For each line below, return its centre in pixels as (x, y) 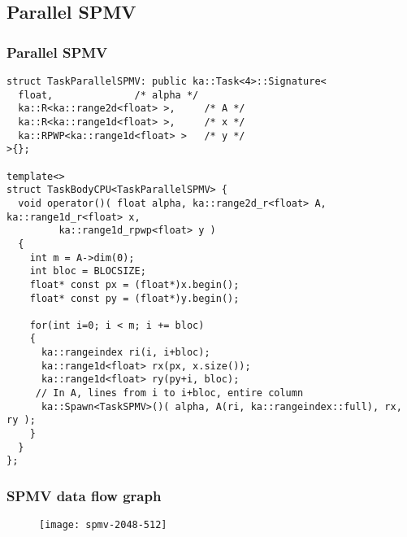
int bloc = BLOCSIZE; (88, 271)
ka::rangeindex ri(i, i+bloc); (126, 353)
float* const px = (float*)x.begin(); (134, 284)
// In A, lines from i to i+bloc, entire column (169, 393)
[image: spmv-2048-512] (103, 525)
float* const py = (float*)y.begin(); (134, 298)
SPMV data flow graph (84, 495)
